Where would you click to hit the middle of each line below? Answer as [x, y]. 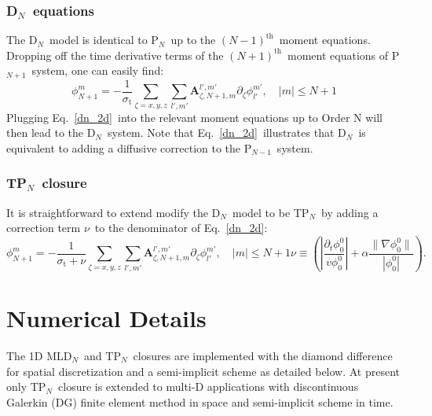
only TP [26, 387]
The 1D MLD [39, 355]
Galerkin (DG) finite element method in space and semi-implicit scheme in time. [200, 401]
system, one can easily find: [98, 70]
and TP [103, 355]
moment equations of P [344, 55]
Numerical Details [106, 317]
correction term [44, 228]
